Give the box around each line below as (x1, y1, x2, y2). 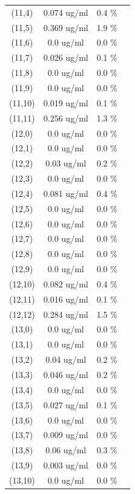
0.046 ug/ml (43, 368, 88, 380)
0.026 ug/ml (43, 51, 88, 64)
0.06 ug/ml (45, 444, 87, 456)
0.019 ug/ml (43, 96, 88, 109)
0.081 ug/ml (43, 187, 88, 199)
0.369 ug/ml (43, 21, 88, 33)
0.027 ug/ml (43, 398, 88, 411)
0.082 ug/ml (43, 277, 88, 290)
